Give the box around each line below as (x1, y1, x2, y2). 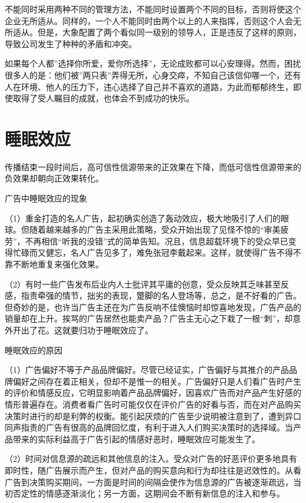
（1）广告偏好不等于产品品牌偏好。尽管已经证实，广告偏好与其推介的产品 (5, 363, 289, 376)
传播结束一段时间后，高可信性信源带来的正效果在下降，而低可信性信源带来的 (5, 160, 301, 173)
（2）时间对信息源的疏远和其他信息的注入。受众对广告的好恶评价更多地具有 (5, 452, 297, 465)
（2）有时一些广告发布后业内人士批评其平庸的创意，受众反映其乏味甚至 (5, 277, 281, 290)
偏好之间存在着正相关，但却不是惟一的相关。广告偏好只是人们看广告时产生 (12, 375, 301, 387)
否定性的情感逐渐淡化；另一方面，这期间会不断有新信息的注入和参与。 (12, 487, 285, 499)
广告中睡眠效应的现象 (5, 192, 87, 204)
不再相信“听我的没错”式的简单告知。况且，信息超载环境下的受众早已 (25, 234, 288, 247)
